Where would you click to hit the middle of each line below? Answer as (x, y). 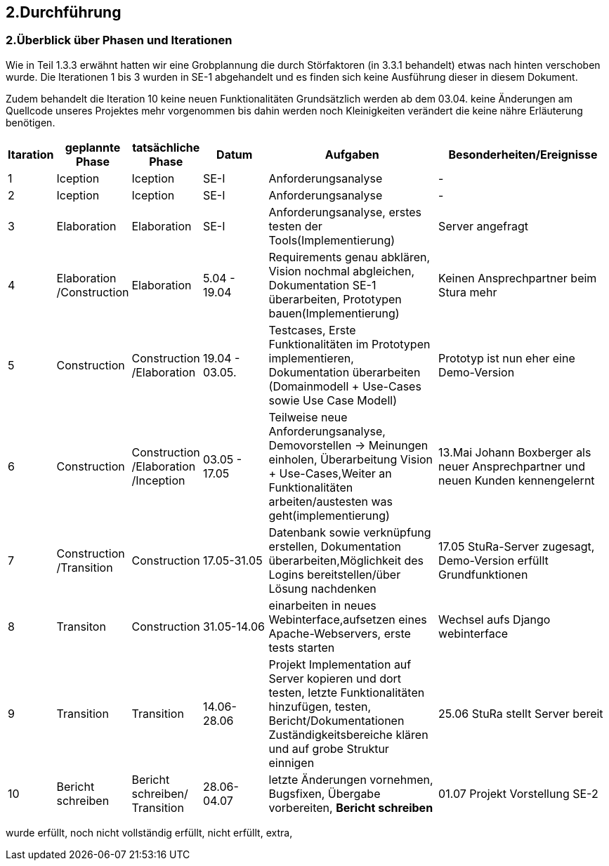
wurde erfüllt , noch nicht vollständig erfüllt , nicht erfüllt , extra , (149, 832)
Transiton (81, 626)
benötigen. (31, 122)
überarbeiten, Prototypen (335, 299)
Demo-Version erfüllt (493, 560)
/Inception (158, 480)
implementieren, (311, 358)
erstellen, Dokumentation (335, 546)
